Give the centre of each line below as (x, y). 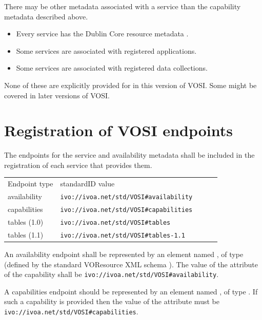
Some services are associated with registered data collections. (112, 68)
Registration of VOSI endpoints (118, 130)
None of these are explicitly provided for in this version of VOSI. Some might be (130, 85)
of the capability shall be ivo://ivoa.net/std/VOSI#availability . (112, 274)
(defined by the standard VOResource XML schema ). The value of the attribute (131, 264)
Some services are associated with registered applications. (106, 50)
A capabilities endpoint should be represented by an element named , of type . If (131, 291)
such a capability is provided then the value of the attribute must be (112, 301)
